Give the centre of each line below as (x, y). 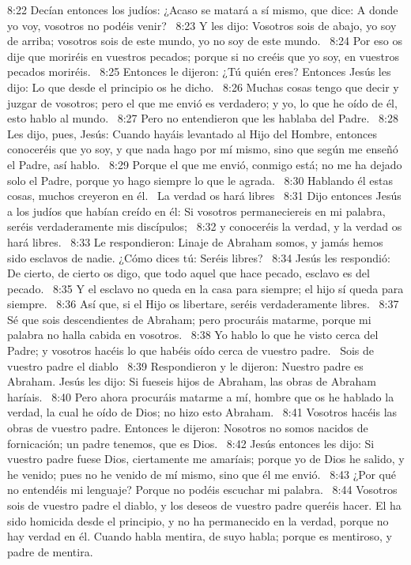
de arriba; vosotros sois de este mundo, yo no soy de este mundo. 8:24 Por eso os (205, 41)
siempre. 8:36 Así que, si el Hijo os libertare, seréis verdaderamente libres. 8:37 (203, 304)
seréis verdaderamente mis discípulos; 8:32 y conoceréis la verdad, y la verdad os (205, 226)
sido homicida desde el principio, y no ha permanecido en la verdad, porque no (198, 520)
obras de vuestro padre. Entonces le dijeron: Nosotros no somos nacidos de (188, 428)
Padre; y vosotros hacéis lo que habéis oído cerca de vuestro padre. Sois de (190, 350)
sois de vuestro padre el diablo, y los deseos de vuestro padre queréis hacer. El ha (204, 505)
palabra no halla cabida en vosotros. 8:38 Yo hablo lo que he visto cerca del (193, 335)
